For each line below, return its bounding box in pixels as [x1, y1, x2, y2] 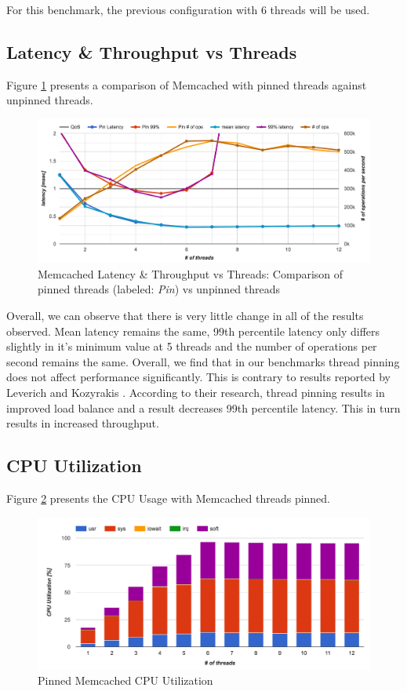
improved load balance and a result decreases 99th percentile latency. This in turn [6, 399, 401, 416]
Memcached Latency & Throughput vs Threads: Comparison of [38, 265, 343, 282]
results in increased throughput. [6, 415, 159, 431]
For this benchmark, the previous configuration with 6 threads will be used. [6, 2, 370, 17]
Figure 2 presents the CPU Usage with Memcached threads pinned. [6, 489, 331, 506]
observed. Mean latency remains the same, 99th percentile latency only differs [6, 322, 380, 339]
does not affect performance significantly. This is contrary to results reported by [6, 369, 391, 385]
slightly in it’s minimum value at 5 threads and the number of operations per [6, 338, 377, 355]
